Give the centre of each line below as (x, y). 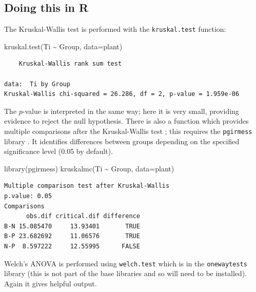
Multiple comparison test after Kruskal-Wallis (87, 186)
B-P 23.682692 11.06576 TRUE (72, 236)
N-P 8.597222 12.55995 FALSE (72, 247)
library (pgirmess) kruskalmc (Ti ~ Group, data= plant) (89, 168)
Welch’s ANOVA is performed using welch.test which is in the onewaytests (126, 263)
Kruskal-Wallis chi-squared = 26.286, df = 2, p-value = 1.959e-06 (122, 94)
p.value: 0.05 (28, 196)
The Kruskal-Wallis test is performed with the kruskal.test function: (115, 29)
